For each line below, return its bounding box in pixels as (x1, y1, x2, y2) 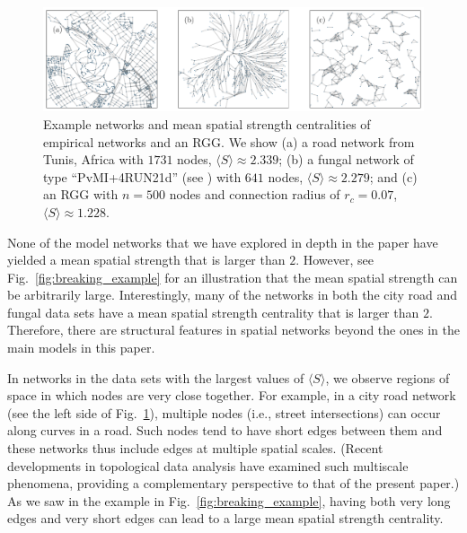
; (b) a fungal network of (278, 150, 414, 169)
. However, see (295, 250, 374, 269)
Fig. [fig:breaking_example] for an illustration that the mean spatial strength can (7, 267, 458, 286)
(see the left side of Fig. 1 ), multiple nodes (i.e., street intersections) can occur (7, 403, 441, 422)
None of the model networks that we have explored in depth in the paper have (7, 232, 438, 251)
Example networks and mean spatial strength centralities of (43, 114, 371, 133)
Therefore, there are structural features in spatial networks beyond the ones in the (7, 320, 460, 339)
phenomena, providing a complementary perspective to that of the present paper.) (7, 474, 460, 493)
